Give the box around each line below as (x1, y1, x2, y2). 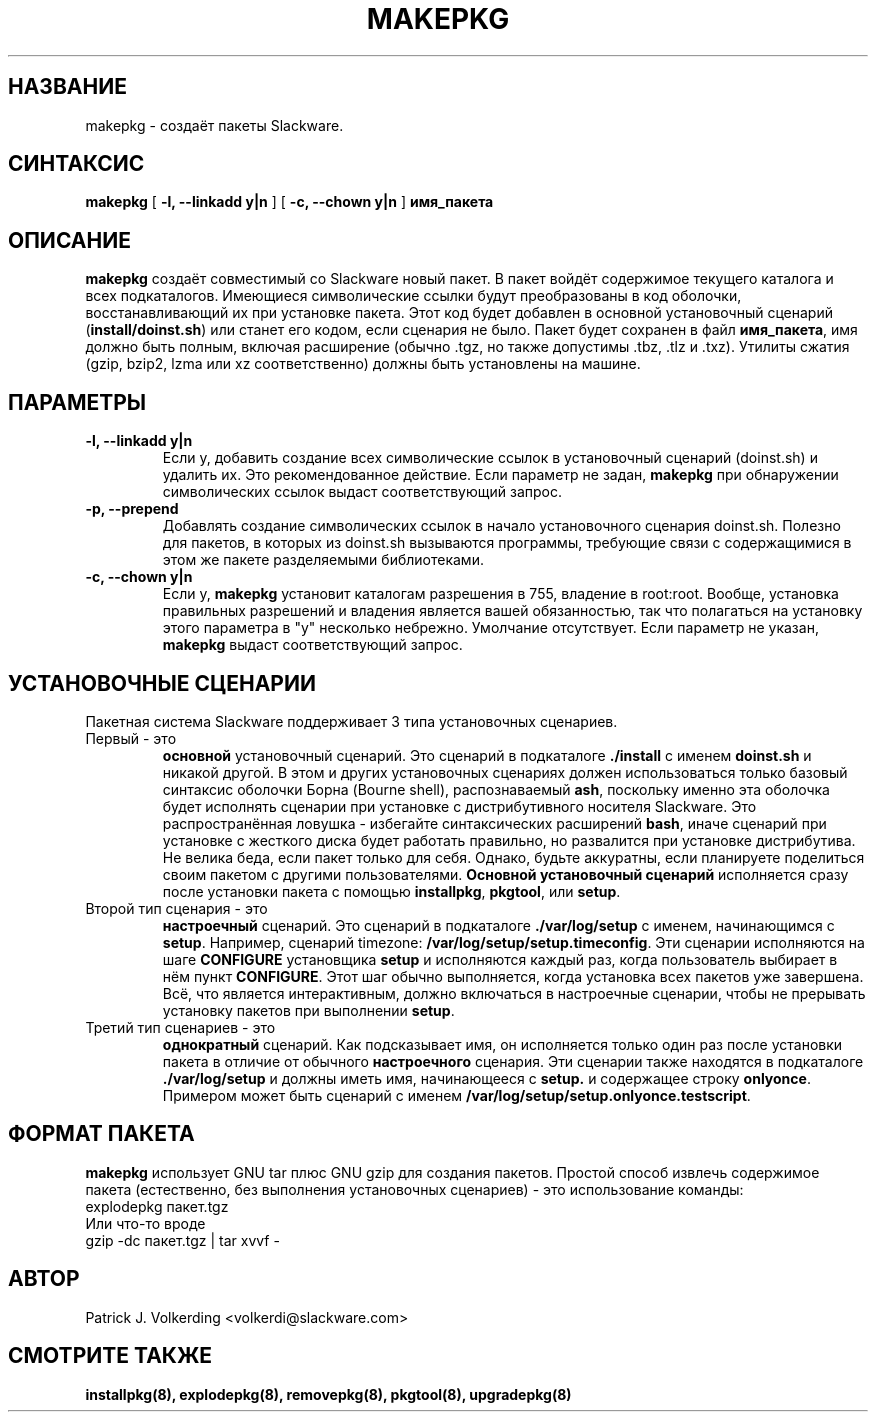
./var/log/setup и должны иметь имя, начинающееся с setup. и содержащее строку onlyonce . (162, 1069, 811, 1087)
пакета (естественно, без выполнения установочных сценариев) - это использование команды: (85, 1180, 744, 1198)
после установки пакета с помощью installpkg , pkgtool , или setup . (162, 882, 621, 900)
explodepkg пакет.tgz (85, 1197, 229, 1215)
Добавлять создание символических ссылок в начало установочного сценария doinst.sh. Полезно (162, 517, 841, 535)
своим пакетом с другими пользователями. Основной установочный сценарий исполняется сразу (162, 865, 849, 883)
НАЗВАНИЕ (8, 74, 127, 100)
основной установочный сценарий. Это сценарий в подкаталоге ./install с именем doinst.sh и (162, 746, 812, 764)
